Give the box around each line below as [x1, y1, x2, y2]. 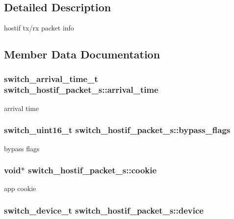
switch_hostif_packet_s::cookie [27, 164, 157, 176]
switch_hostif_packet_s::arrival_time [4, 83, 158, 96]
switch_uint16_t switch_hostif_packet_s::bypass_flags [4, 124, 231, 136]
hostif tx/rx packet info [4, 23, 74, 33]
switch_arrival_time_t [4, 72, 98, 84]
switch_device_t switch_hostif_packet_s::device [4, 204, 204, 216]
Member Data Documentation [4, 47, 160, 62]
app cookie [4, 183, 36, 193]
